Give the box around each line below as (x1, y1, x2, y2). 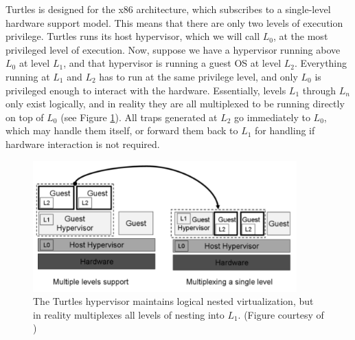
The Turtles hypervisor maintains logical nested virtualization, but (33, 294, 314, 308)
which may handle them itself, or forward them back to (5, 123, 238, 138)
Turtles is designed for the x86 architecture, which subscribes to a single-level (5, 2, 331, 16)
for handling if (255, 123, 315, 138)
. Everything (294, 56, 347, 70)
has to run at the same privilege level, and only (99, 69, 298, 83)
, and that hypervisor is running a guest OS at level (63, 56, 282, 70)
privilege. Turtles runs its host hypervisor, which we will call (5, 29, 260, 43)
